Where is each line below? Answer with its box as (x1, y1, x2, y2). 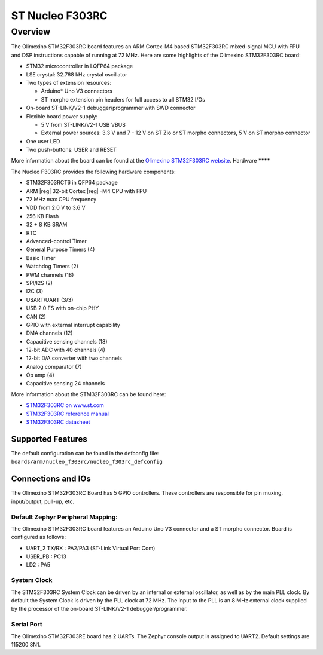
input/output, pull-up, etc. (11, 498, 75, 505)
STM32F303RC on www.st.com (26, 402, 104, 409)
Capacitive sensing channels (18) (26, 338, 108, 345)
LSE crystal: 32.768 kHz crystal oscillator (26, 71, 128, 78)
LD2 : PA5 (26, 561, 51, 568)
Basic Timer (26, 254, 56, 261)
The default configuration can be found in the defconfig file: (11, 450, 159, 457)
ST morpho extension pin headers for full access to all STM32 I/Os (41, 96, 206, 103)
